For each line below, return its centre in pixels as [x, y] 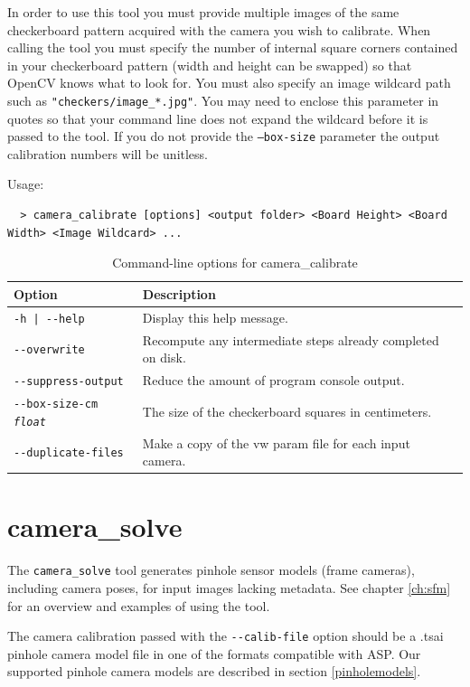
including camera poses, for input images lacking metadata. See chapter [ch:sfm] [229, 587]
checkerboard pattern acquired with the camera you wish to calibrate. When [219, 29]
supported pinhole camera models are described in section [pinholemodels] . [214, 671]
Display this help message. [215, 317]
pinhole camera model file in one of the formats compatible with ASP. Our [214, 653]
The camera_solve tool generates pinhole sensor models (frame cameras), [211, 570]
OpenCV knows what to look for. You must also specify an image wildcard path [229, 83]
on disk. [164, 358]
